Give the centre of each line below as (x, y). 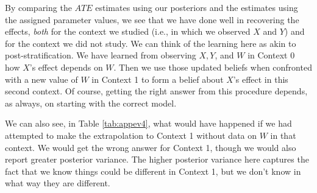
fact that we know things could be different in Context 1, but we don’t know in (153, 171)
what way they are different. (58, 183)
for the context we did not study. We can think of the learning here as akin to (151, 43)
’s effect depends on (66, 67)
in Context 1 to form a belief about (158, 79)
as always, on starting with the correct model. (91, 103)
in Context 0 (271, 55)
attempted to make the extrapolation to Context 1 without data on (131, 135)
